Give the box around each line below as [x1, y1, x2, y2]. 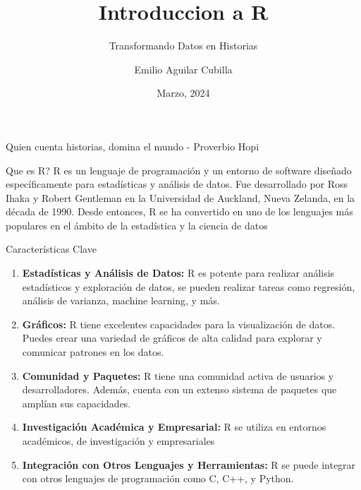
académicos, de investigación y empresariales [22, 434, 215, 448]
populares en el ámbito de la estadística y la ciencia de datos [6, 217, 268, 232]
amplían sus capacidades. [22, 395, 131, 410]
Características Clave [6, 241, 97, 256]
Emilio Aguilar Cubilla [134, 61, 233, 76]
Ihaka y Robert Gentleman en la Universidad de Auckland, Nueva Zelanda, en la [6, 190, 355, 205]
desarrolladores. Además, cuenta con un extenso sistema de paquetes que [22, 382, 337, 397]
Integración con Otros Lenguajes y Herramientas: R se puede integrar [22, 457, 356, 472]
